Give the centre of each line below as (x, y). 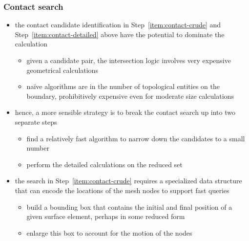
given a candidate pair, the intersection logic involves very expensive (129, 60)
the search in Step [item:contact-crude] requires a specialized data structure (128, 181)
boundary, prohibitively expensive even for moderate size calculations (130, 96)
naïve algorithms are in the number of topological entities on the (123, 86)
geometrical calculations (62, 70)
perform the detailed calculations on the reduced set (104, 164)
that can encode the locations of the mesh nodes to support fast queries (122, 190)
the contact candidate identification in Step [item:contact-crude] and (118, 25)
